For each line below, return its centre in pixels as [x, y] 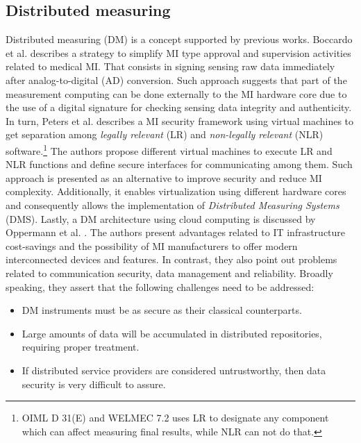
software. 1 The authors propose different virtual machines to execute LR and [169, 149]
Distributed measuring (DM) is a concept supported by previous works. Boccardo [179, 39]
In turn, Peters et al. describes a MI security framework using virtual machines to [180, 120]
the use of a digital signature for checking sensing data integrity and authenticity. [179, 107]
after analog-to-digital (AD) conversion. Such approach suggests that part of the [176, 80]
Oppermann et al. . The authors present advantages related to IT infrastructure [176, 232]
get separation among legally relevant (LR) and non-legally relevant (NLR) [165, 134]
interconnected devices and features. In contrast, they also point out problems [171, 259]
